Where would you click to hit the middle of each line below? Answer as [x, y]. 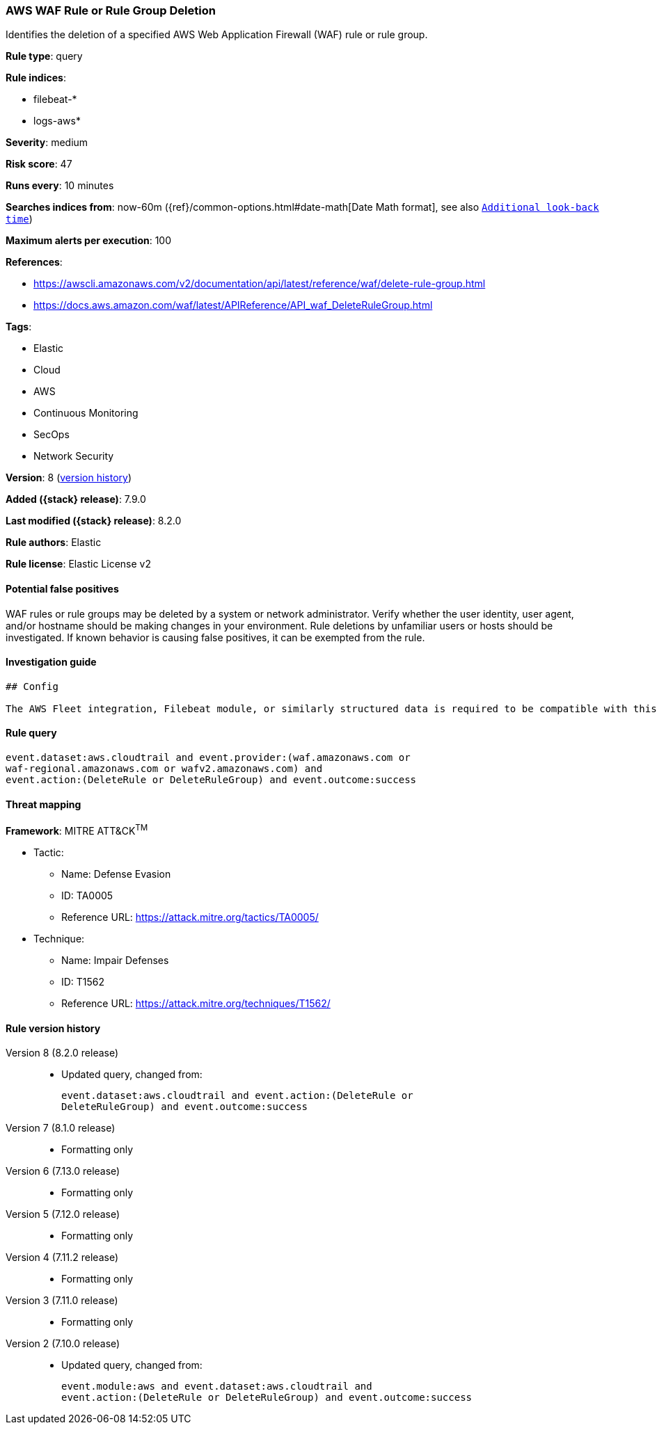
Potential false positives [62, 588]
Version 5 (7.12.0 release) [63, 1214]
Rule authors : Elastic [54, 543]
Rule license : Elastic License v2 [78, 564]
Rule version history [53, 1028]
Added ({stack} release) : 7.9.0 [76, 499]
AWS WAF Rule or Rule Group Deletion [111, 10]
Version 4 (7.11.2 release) [62, 1258]
